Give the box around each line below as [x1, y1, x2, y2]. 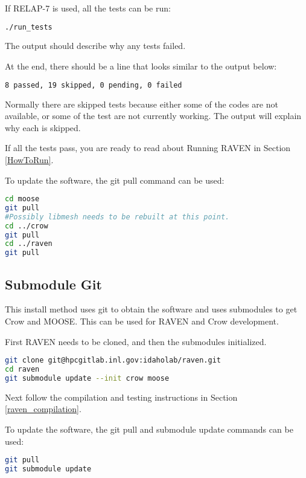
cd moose [5, 195, 40, 204]
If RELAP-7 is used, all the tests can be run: [5, 2, 171, 14]
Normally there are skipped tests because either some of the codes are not [5, 97, 278, 110]
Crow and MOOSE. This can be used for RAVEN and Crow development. [5, 315, 279, 328]
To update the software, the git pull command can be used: [5, 173, 225, 186]
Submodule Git [5, 274, 102, 293]
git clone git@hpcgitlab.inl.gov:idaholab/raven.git [5, 356, 221, 365]
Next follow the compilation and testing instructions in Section [5, 390, 238, 403]
